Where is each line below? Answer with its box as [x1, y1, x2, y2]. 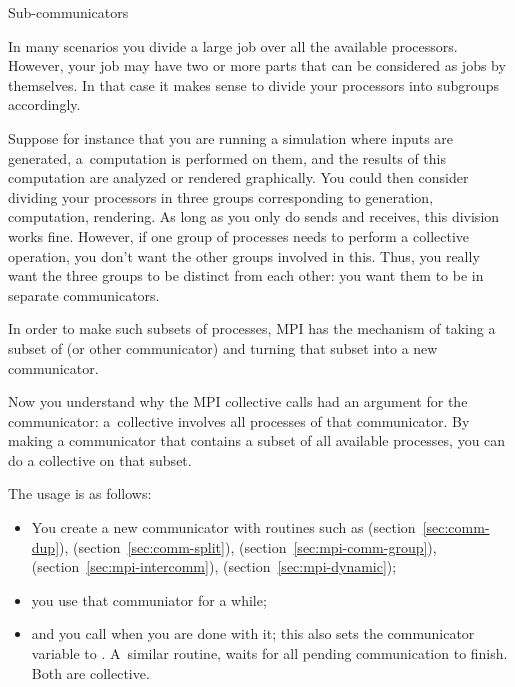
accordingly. [8, 94, 81, 115]
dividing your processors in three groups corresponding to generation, [8, 186, 434, 207]
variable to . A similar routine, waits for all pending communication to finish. [31, 643, 508, 664]
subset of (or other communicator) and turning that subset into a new [8, 337, 438, 358]
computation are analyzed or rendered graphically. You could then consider [8, 167, 469, 188]
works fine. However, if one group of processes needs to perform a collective [8, 225, 470, 246]
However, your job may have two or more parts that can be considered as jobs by [8, 55, 506, 76]
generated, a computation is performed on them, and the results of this [8, 147, 446, 168]
